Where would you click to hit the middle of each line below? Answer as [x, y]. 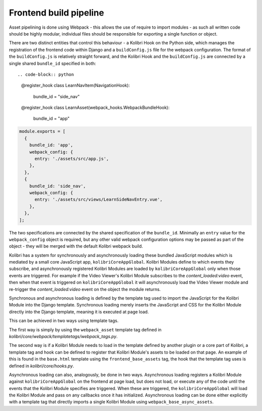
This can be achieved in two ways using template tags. [64, 321]
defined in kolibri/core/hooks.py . [41, 366]
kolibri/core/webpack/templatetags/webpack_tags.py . [63, 336]
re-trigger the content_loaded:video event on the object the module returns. [85, 289]
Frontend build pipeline [57, 13]
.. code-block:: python [46, 74]
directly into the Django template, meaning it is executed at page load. [79, 312]
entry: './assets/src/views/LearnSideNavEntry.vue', [98, 200]
